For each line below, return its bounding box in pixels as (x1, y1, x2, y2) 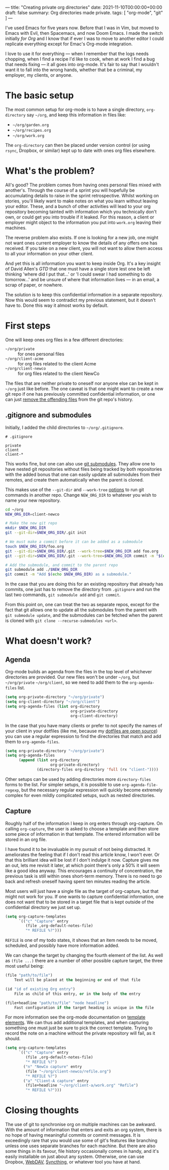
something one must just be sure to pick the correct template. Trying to (5, 1025, 153, 1031)
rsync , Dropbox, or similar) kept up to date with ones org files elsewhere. (5, 147, 156, 153)
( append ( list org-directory (18, 758, 80, 763)
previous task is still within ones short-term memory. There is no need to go (5, 873, 162, 879)
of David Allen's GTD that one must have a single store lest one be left (5, 265, 150, 272)
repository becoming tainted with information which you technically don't (5, 208, 157, 215)
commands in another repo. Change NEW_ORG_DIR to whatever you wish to (5, 492, 157, 498)
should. (5, 1036, 21, 1042)
